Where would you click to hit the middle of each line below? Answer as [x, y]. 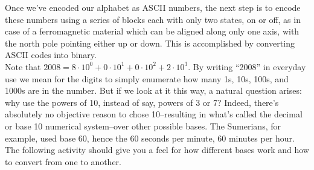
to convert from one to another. [63, 161]
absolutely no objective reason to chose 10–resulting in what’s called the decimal [154, 114]
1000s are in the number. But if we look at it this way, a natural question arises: [153, 90]
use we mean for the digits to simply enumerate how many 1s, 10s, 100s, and [147, 78]
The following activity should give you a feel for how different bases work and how [157, 150]
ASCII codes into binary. [51, 55]
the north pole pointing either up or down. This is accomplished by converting [150, 43]
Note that [23, 66]
